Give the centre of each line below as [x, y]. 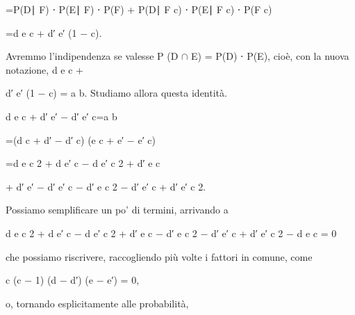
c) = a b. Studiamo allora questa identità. [138, 93]
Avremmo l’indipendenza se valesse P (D [92, 56]
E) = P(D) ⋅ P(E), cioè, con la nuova [270, 56]
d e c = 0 [317, 233]
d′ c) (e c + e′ [95, 139]
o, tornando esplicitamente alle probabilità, [97, 303]
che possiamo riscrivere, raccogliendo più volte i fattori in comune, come [159, 256]
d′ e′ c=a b [94, 116]
